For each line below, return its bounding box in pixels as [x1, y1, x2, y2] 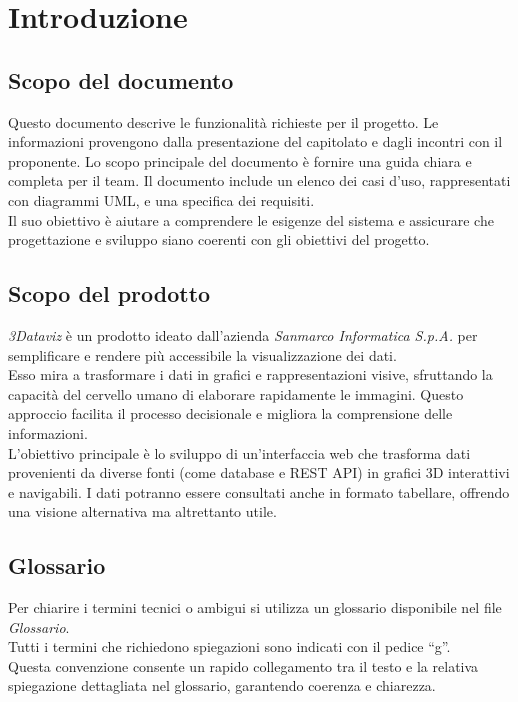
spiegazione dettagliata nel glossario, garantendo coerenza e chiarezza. [8, 675, 436, 696]
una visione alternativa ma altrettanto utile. [8, 501, 277, 522]
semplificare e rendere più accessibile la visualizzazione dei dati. [8, 344, 397, 365]
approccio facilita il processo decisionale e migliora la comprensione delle [8, 403, 453, 424]
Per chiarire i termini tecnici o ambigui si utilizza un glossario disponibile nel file [8, 597, 502, 618]
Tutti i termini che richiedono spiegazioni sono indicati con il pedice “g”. [8, 636, 451, 657]
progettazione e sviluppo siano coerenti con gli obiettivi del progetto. [8, 229, 430, 250]
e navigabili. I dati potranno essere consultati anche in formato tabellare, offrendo [8, 481, 510, 502]
